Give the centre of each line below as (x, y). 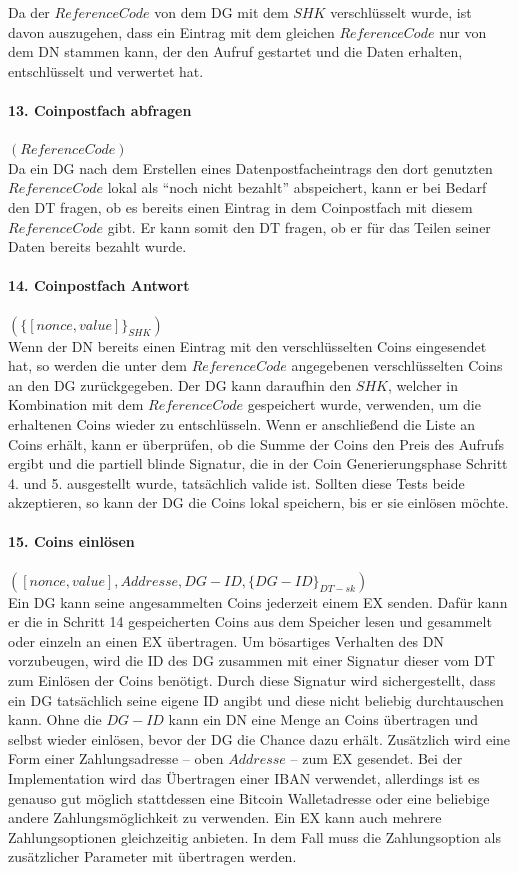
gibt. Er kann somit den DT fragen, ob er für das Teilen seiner (299, 226)
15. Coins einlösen (71, 541)
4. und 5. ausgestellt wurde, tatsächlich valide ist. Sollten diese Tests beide (236, 482)
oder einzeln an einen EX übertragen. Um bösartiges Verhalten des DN (226, 640)
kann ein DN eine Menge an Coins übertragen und (323, 719)
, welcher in (422, 384)
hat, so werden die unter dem (98, 365)
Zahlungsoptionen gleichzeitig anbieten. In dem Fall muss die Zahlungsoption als (254, 836)
